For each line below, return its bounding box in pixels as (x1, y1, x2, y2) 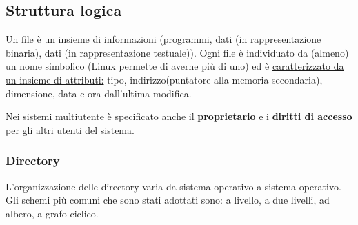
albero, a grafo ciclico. (6, 206, 99, 220)
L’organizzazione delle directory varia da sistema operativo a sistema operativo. (6, 179, 341, 193)
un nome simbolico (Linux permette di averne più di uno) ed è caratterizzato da (6, 59, 344, 73)
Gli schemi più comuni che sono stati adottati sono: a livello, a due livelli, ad (6, 193, 330, 207)
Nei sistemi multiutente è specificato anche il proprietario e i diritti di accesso (6, 109, 352, 124)
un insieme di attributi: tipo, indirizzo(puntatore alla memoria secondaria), (6, 72, 323, 86)
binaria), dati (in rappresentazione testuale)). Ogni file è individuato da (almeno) (6, 45, 349, 59)
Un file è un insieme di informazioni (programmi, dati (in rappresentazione (6, 32, 321, 46)
